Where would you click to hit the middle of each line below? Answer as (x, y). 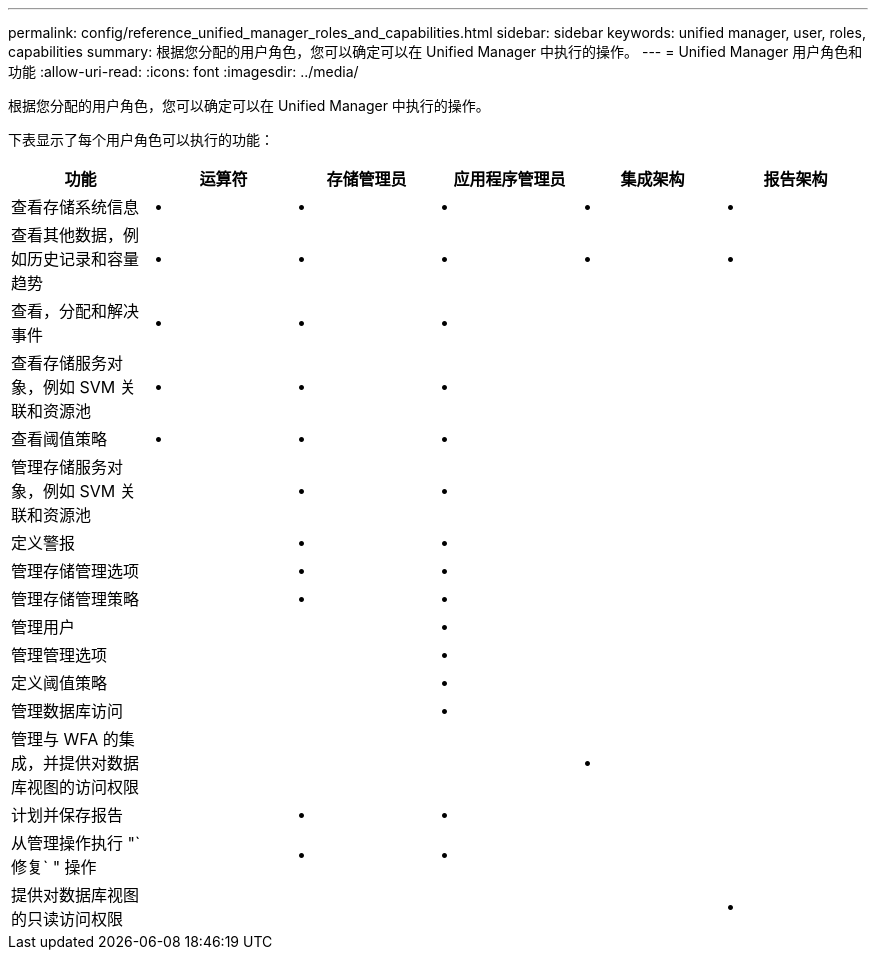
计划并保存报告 (67, 815)
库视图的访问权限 (75, 787)
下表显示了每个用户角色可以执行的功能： (141, 139)
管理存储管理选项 (75, 571)
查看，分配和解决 (75, 311)
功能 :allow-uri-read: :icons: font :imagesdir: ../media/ (183, 71)
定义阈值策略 (59, 683)
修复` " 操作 (54, 867)
